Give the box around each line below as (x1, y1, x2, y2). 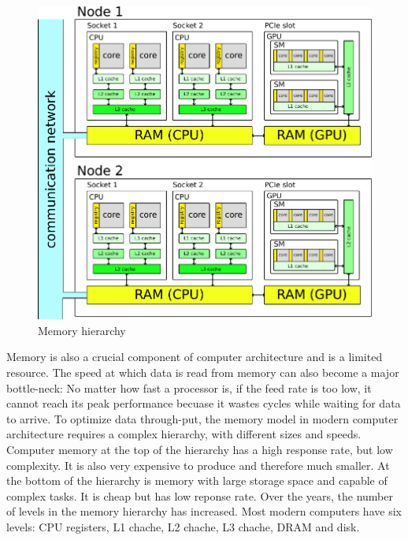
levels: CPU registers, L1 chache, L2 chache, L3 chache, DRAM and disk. (6, 518, 360, 534)
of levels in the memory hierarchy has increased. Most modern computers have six (6, 503, 402, 520)
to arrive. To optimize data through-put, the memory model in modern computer (6, 410, 399, 426)
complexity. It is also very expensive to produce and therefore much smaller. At (6, 456, 390, 473)
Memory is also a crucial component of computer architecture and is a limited (6, 348, 383, 365)
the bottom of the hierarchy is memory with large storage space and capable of (6, 472, 388, 489)
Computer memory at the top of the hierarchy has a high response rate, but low (6, 441, 393, 457)
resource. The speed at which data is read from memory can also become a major (6, 363, 399, 380)
